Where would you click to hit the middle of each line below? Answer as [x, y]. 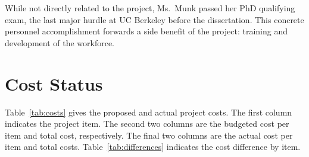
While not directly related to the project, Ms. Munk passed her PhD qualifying [150, 8]
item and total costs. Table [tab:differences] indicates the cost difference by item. [153, 147]
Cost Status [54, 83]
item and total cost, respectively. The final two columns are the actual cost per [149, 135]
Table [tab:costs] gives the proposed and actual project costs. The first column [149, 112]
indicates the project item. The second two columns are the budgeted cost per [147, 124]
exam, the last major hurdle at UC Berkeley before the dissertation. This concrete [154, 19]
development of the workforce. [60, 42]
